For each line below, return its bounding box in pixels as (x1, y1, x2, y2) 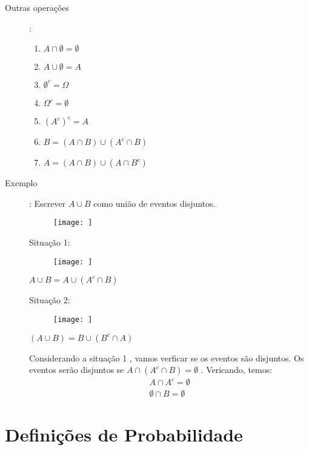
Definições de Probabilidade (5, 422, 243, 447)
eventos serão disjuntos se (29, 363, 124, 376)
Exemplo (5, 176, 38, 189)
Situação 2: (29, 294, 70, 306)
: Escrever (29, 196, 66, 209)
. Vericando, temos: (201, 363, 273, 376)
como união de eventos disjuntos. (93, 196, 216, 209)
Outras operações (5, 1, 70, 13)
